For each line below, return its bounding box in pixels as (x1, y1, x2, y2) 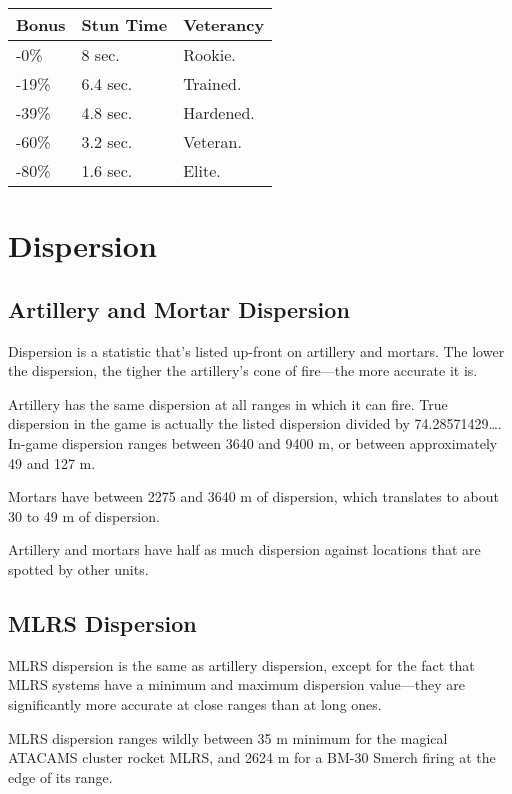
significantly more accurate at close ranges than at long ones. (8, 693, 382, 714)
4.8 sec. (81, 101, 133, 124)
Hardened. (183, 101, 255, 124)
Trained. (183, 72, 242, 95)
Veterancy (183, 13, 265, 36)
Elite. (183, 159, 221, 182)
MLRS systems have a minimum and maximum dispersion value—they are (8, 674, 465, 695)
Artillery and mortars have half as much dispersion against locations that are (8, 539, 481, 560)
